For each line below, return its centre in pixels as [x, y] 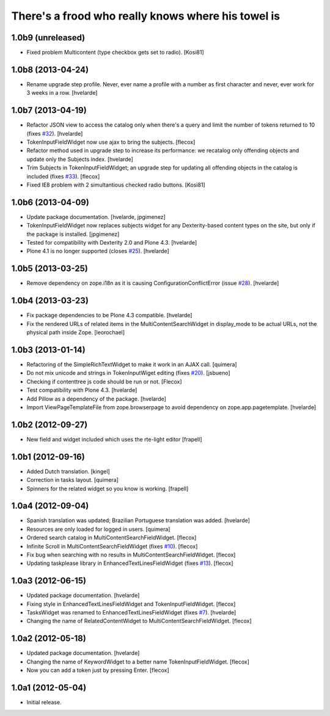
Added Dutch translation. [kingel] [68, 471]
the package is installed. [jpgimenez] [73, 234]
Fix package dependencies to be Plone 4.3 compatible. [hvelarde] [109, 316]
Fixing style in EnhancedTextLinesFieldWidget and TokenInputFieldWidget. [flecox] [131, 604]
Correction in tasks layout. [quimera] [73, 480]
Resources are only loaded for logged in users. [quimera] [98, 529]
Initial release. [44, 703]
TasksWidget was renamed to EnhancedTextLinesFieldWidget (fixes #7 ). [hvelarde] [131, 613]
